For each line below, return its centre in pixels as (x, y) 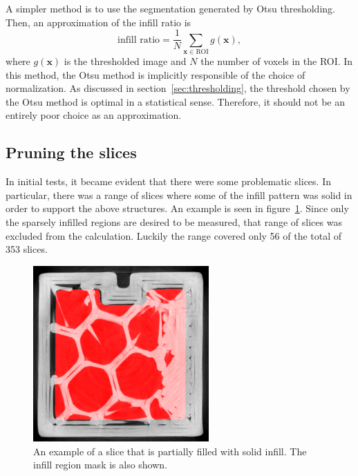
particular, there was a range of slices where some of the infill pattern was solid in (179, 194)
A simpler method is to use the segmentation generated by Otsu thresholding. (170, 8)
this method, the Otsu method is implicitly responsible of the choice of (156, 74)
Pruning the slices (71, 152)
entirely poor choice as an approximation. (94, 115)
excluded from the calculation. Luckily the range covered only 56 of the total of (174, 235)
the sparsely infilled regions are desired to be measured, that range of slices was (174, 221)
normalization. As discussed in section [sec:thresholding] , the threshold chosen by (178, 88)
